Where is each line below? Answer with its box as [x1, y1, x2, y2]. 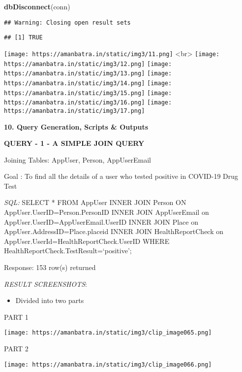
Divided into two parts [15, 295, 84, 305]
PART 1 [4, 311, 29, 322]
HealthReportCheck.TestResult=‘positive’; [4, 245, 132, 256]
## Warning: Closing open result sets [4, 19, 131, 26]
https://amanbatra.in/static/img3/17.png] [4, 107, 145, 114]
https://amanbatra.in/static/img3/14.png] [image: [4, 79, 172, 87]
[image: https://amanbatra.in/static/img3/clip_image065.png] [4, 329, 212, 337]
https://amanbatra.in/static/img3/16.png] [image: [4, 99, 172, 106]
